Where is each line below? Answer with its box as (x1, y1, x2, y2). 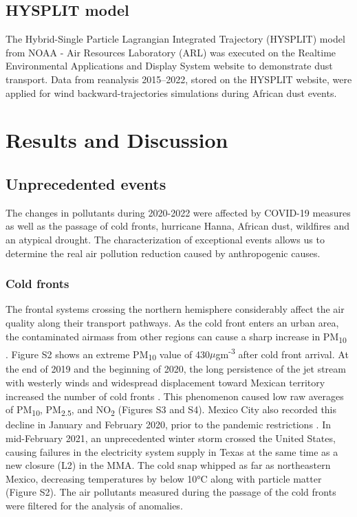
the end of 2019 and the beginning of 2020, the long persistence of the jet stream (6, 362, 346, 376)
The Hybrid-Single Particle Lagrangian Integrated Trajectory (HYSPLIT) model (6, 32, 345, 46)
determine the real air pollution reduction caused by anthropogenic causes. (6, 245, 321, 260)
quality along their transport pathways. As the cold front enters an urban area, (6, 315, 339, 329)
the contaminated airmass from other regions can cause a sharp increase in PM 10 (6, 329, 347, 345)
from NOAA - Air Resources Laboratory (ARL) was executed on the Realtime (6, 45, 336, 59)
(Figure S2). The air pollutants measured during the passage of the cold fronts (6, 485, 336, 499)
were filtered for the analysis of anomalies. (6, 498, 183, 512)
